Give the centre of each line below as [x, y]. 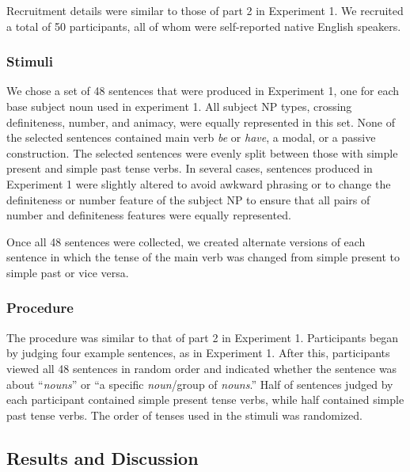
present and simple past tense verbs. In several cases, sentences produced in [190, 168]
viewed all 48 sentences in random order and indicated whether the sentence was [202, 368]
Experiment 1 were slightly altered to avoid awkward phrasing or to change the [199, 183]
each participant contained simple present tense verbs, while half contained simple [205, 400]
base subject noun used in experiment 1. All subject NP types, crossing [179, 106]
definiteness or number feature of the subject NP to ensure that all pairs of [188, 199]
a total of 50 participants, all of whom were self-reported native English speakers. [204, 26]
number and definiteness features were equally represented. [149, 215]
